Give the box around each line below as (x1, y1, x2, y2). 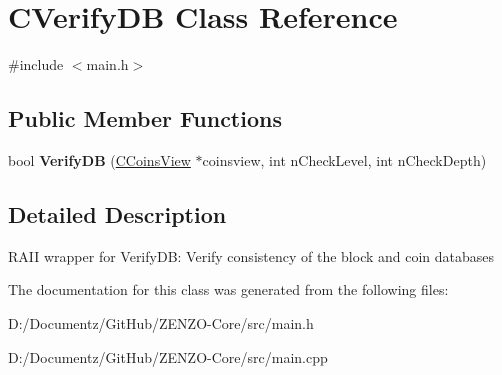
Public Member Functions (8, 103, 282, 134)
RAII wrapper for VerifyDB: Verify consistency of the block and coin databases (8, 245, 495, 266)
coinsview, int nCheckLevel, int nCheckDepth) (202, 149, 487, 170)
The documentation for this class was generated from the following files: (8, 279, 449, 300)
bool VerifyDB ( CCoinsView (8, 149, 191, 170)
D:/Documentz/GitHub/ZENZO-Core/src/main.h (8, 312, 314, 333)
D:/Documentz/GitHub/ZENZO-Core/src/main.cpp (8, 346, 328, 367)
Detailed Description (8, 198, 227, 229)
